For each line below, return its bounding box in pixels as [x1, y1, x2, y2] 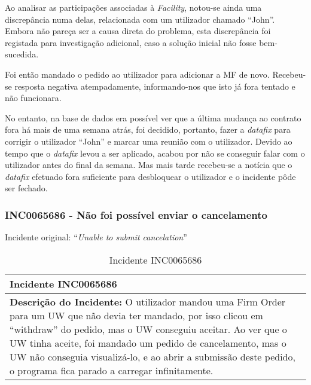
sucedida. [5, 48, 39, 60]
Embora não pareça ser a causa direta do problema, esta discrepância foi [5, 25, 271, 37]
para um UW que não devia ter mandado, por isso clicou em [10, 308, 263, 322]
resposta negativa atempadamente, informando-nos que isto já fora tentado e [14, 80, 295, 92]
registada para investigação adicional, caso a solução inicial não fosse [5, 36, 257, 48]
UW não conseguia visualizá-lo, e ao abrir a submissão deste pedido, [10, 349, 295, 363]
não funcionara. [5, 91, 62, 104]
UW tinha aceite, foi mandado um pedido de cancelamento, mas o [10, 335, 286, 350]
